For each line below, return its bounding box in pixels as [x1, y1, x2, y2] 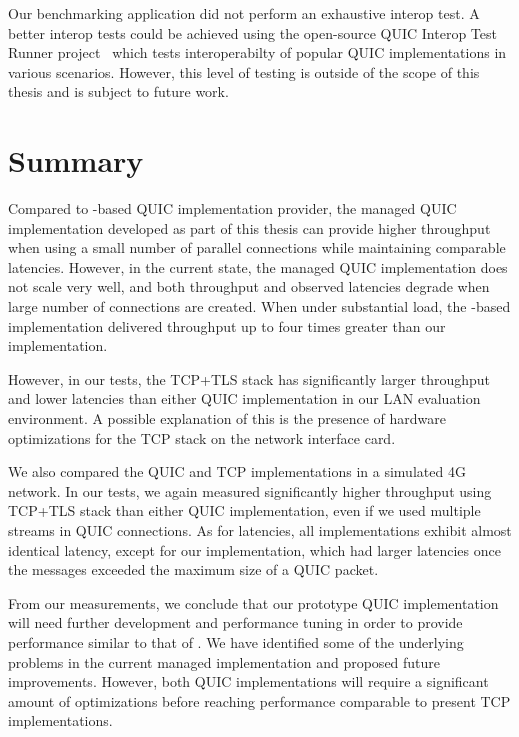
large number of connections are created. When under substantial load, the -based [8, 296, 511, 317]
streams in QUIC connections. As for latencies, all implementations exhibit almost [8, 520, 512, 540]
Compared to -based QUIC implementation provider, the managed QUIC [8, 198, 457, 219]
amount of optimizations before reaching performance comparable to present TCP [8, 690, 511, 711]
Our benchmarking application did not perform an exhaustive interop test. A [8, 3, 480, 23]
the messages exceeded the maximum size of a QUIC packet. [8, 559, 379, 580]
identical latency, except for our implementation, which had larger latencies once [8, 539, 501, 560]
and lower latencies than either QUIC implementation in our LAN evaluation [8, 388, 481, 409]
